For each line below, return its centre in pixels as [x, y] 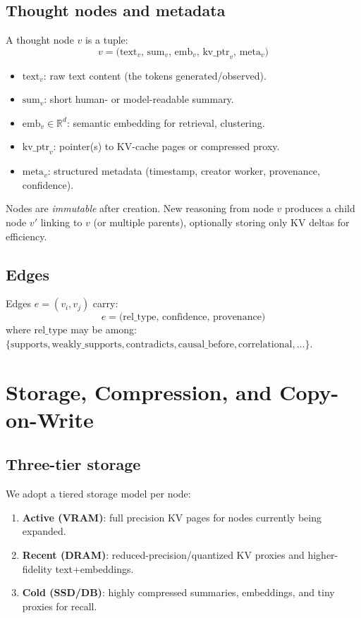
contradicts [150, 344]
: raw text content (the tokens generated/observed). [155, 75]
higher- [323, 555]
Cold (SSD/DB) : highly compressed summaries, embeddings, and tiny [178, 592]
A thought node [40, 40]
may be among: [104, 329]
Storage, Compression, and [139, 391]
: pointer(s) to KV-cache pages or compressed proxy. [166, 146]
